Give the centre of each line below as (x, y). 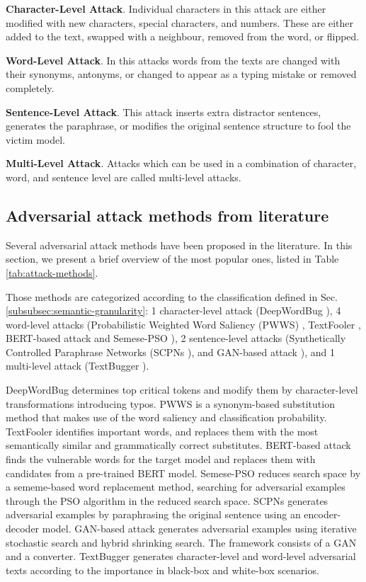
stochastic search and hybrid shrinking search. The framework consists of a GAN (181, 542)
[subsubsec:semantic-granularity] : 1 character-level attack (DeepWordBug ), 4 (173, 310)
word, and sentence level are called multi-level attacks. (124, 177)
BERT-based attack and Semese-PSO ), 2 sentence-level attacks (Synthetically (176, 338)
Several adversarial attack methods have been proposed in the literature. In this (179, 245)
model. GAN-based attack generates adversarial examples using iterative (199, 529)
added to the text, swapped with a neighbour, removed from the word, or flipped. (183, 36)
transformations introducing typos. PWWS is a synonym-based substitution (170, 403)
